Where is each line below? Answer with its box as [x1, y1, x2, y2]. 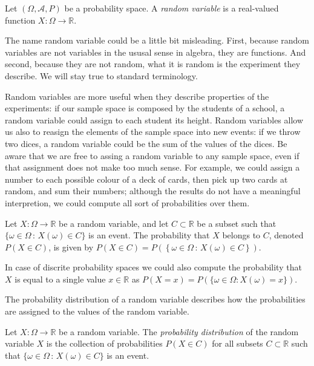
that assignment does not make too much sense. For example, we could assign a [5, 161, 300, 174]
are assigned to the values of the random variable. [5, 305, 189, 318]
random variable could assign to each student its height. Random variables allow [5, 113, 304, 126]
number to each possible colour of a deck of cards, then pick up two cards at [5, 172, 288, 185]
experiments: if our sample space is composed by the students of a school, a [5, 102, 285, 114]
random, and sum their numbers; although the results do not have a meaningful [5, 185, 301, 197]
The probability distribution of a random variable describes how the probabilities [5, 293, 306, 306]
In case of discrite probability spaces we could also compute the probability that [5, 261, 302, 273]
